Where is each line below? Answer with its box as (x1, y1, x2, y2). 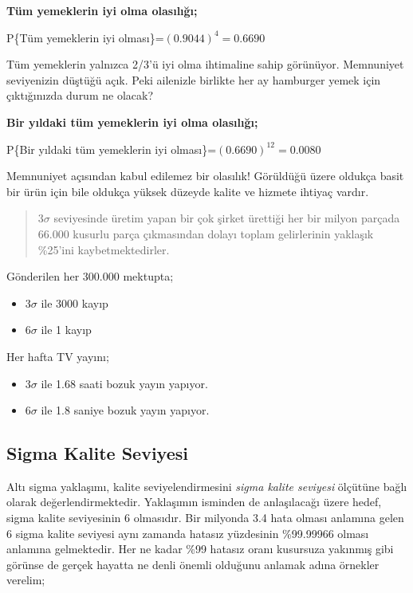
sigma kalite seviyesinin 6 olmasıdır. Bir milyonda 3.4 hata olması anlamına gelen (6, 509, 404, 526)
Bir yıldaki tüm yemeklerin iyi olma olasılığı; (6, 113, 258, 130)
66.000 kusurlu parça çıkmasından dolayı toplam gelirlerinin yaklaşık (37, 225, 374, 242)
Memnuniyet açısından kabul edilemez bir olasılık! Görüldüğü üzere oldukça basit (6, 167, 404, 184)
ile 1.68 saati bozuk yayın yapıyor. (41, 375, 208, 391)
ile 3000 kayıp (41, 294, 108, 311)
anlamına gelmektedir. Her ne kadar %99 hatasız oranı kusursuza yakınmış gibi (6, 540, 394, 557)
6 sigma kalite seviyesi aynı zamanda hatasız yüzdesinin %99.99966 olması (6, 524, 369, 541)
